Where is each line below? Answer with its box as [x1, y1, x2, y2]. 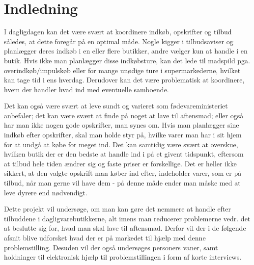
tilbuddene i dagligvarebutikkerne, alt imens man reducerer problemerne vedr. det [4, 213, 251, 223]
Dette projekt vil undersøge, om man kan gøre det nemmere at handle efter [4, 204, 231, 214]
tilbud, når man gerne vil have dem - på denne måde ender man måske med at [4, 178, 241, 188]
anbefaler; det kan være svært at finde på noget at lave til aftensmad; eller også [4, 110, 244, 120]
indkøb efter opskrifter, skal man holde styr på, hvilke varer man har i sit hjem [4, 130, 242, 140]
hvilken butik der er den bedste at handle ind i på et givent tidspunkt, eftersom [4, 149, 244, 159]
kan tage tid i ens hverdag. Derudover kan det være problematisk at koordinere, [4, 75, 245, 85]
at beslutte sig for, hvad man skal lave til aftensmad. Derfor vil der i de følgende [4, 223, 246, 233]
